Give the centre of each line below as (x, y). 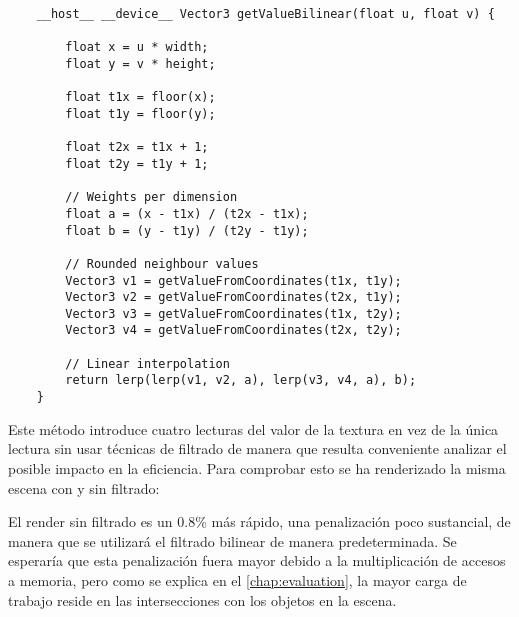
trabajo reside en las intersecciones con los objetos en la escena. (202, 599)
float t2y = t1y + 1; (137, 163)
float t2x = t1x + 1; (137, 147)
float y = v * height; (140, 63)
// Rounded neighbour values (162, 263)
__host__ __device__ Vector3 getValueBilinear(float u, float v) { (265, 14)
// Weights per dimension (151, 197)
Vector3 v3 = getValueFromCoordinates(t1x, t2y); (233, 313)
